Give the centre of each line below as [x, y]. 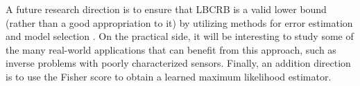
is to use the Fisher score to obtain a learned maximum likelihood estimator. [169, 76]
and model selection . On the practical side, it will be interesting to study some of [180, 36]
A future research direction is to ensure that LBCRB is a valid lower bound [166, 9]
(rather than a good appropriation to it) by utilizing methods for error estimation [179, 22]
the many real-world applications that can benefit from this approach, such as [171, 49]
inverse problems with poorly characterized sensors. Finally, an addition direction [178, 63]
